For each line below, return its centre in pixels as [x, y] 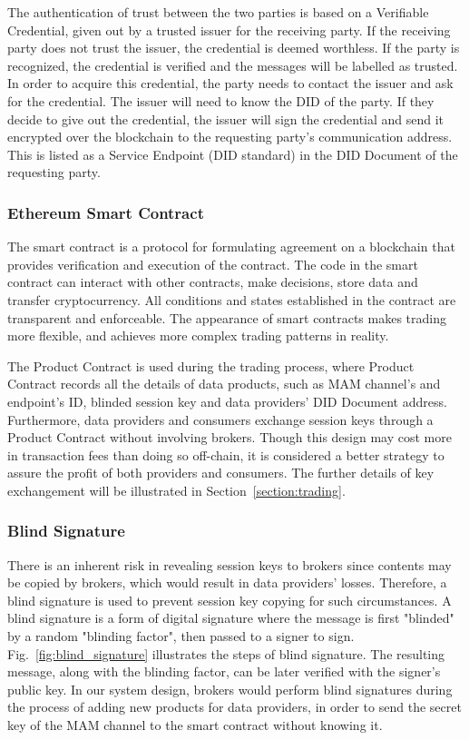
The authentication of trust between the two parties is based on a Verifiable [218, 12]
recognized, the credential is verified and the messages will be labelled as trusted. [233, 65]
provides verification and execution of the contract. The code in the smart [213, 264]
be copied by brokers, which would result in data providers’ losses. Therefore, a [227, 582]
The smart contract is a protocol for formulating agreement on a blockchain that [231, 247]
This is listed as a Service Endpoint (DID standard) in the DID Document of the [233, 154]
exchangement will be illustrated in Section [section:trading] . [176, 490]
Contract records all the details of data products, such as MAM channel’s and [224, 384]
